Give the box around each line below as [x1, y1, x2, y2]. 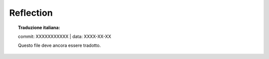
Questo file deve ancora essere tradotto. [18, 42, 101, 49]
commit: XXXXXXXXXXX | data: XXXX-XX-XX [18, 33, 112, 39]
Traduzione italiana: [18, 25, 60, 30]
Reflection [9, 7, 53, 18]
